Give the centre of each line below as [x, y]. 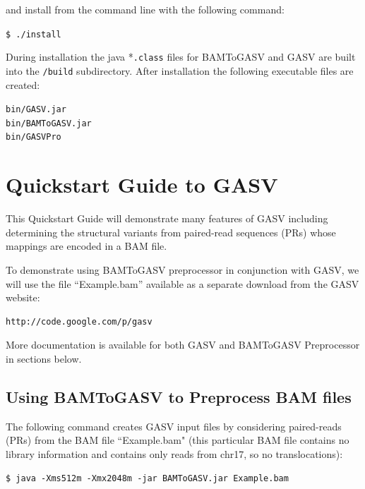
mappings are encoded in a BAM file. [86, 246]
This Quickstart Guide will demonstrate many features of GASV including [167, 218]
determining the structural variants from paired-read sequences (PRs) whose [171, 232]
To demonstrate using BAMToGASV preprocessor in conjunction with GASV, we [182, 270]
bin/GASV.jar [36, 110]
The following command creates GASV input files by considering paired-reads [174, 426]
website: [23, 297]
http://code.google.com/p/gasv [79, 321]
